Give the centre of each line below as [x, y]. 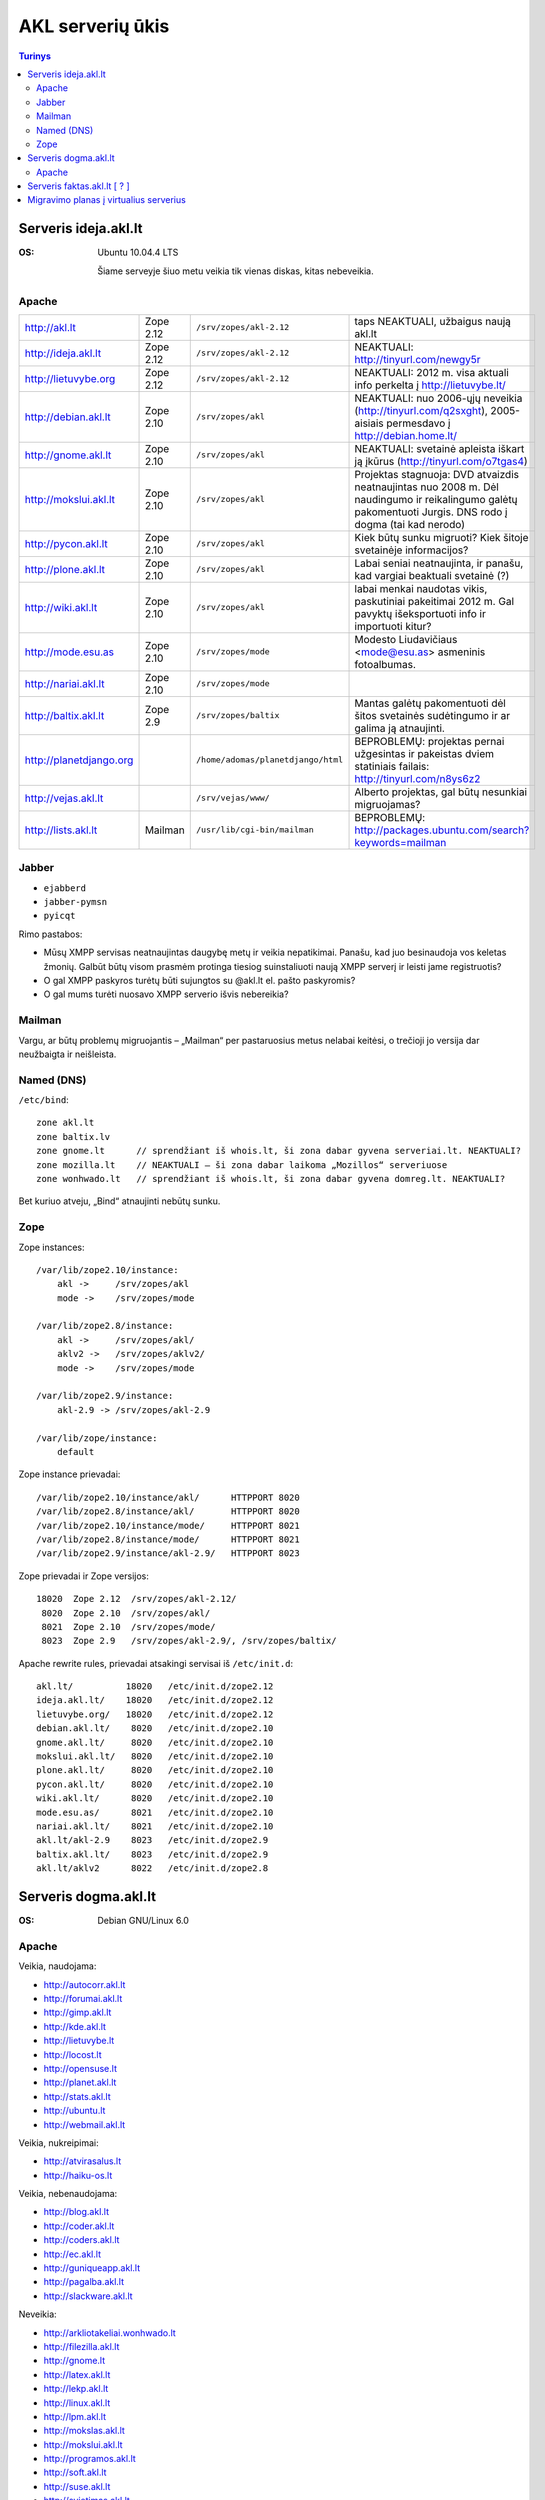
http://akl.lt [50, 327]
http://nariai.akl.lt [64, 683]
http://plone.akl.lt [64, 569]
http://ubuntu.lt [74, 2111]
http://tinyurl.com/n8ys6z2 [417, 778]
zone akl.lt [65, 1123]
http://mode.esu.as [69, 652]
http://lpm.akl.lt [75, 2416]
